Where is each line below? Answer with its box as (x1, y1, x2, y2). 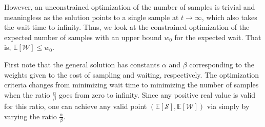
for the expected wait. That (174, 31, 261, 42)
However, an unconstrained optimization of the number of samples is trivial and (4, 2, 255, 12)
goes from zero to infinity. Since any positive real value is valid (59, 89, 256, 100)
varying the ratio (4, 111, 57, 121)
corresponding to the (189, 59, 254, 69)
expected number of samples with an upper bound (4, 31, 162, 42)
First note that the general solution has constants (4, 59, 160, 69)
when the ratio (4, 89, 50, 100)
